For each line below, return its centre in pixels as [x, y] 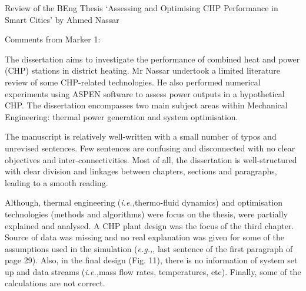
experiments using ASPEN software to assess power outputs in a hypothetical [145, 93]
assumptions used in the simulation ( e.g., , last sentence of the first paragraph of [149, 248]
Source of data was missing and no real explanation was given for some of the [144, 237]
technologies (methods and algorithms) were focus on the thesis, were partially [146, 214]
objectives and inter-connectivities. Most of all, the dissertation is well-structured [151, 159]
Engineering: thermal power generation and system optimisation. [122, 116]
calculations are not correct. [55, 283]
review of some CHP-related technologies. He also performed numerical [133, 82]
